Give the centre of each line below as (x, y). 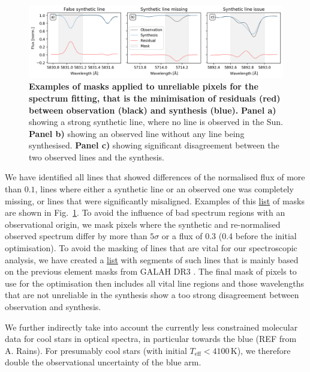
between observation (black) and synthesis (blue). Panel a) (153, 110)
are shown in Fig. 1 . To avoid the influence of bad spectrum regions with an (145, 212)
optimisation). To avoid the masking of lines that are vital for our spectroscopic (151, 248)
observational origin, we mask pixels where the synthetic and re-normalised (143, 224)
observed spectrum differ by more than (76, 236)
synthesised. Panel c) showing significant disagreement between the (154, 145)
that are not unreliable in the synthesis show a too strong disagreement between (152, 295)
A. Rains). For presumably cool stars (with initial (96, 350)
